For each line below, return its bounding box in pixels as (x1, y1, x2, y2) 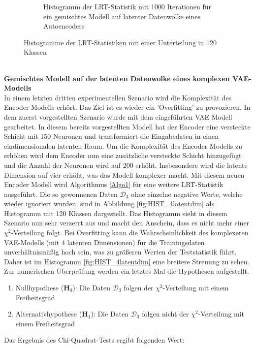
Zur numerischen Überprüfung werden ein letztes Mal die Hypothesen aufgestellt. (4, 266, 249, 276)
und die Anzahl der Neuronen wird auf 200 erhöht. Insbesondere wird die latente (4, 159, 248, 170)
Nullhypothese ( (15, 283, 64, 293)
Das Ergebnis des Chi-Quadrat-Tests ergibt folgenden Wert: (4, 335, 185, 345)
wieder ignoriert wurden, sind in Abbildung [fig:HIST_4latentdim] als (4, 198, 215, 209)
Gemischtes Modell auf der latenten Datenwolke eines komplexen (4, 73, 230, 83)
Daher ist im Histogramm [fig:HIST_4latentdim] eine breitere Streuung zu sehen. (4, 256, 250, 266)
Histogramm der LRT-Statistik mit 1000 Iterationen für (43, 1, 211, 11)
